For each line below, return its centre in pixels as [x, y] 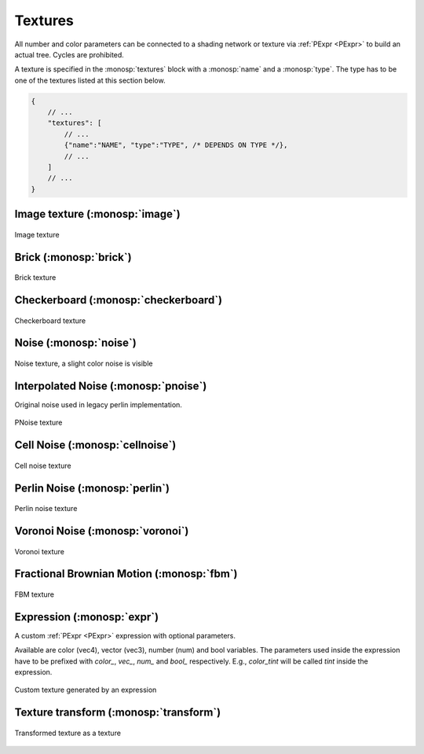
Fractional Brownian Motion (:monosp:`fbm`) [126, 574]
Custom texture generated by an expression [86, 690]
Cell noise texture [43, 465]
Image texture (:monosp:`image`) [97, 214]
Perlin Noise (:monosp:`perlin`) [92, 488]
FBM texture [35, 594]
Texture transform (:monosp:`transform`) [118, 713]
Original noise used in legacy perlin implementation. [98, 404]
